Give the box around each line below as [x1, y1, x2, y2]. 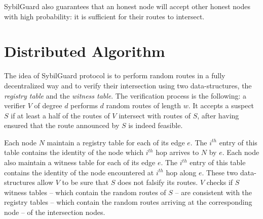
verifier [4, 100, 26, 111]
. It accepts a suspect [188, 100, 254, 111]
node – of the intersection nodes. [4, 207, 105, 217]
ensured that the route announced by [4, 120, 120, 131]
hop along [166, 167, 197, 177]
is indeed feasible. [128, 120, 183, 131]
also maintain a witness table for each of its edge [4, 157, 156, 168]
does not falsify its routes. [117, 177, 198, 187]
